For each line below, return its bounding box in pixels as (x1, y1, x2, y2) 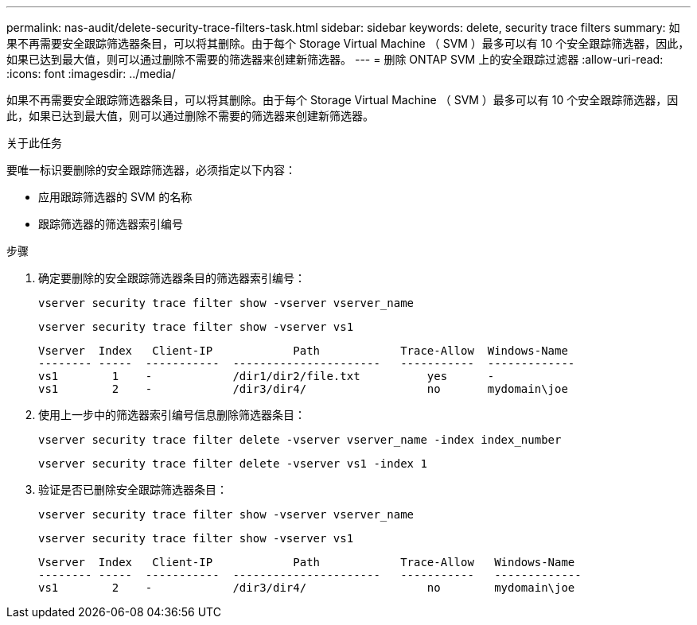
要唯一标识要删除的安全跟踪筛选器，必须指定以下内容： (6, 163, 296, 177)
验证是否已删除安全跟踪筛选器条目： (38, 483, 228, 496)
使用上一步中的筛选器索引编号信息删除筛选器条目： (38, 408, 306, 421)
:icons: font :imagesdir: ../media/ (6, 67, 176, 80)
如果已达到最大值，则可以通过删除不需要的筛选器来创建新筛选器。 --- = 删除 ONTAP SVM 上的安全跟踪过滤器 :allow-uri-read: (6, 52, 664, 66)
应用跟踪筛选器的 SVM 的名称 (38, 190, 193, 204)
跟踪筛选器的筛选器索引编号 (38, 217, 183, 231)
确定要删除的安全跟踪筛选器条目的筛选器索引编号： (38, 271, 306, 285)
